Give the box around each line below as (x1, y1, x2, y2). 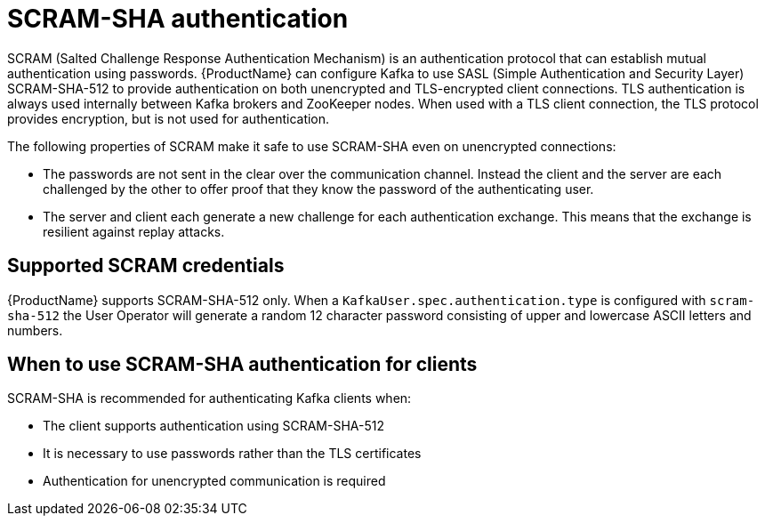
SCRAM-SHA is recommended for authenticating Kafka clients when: (7, 390, 412, 406)
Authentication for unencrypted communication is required (43, 473, 386, 489)
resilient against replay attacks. (43, 223, 225, 239)
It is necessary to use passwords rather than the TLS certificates (43, 446, 422, 462)
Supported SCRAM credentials (7, 254, 285, 278)
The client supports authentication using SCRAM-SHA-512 (43, 418, 384, 434)
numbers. (7, 322, 63, 338)
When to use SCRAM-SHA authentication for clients (7, 353, 478, 376)
